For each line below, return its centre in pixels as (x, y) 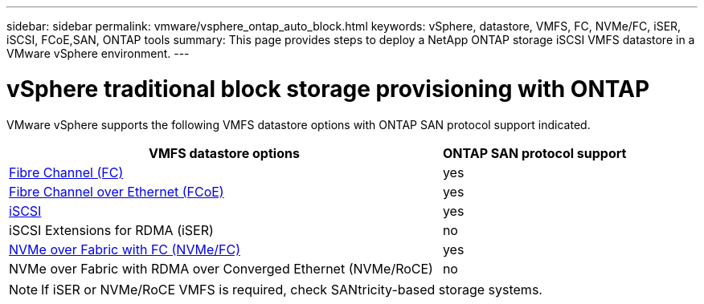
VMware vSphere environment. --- (98, 53)
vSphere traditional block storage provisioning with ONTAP (328, 89)
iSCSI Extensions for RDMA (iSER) (111, 230)
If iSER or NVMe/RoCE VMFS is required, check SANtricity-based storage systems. (292, 289)
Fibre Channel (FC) (66, 172)
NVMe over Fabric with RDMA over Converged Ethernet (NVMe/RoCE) (221, 268)
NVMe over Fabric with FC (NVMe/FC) (125, 249)
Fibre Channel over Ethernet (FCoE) (117, 191)
